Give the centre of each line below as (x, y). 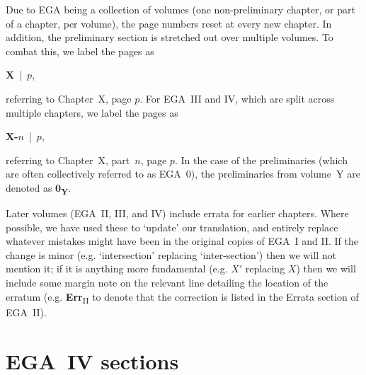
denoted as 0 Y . (39, 188)
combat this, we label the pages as (80, 51)
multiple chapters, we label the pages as (92, 112)
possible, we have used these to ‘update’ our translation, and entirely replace (172, 227)
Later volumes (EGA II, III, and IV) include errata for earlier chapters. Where (177, 213)
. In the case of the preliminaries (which (261, 160)
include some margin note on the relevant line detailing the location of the (167, 283)
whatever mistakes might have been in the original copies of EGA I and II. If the (182, 241)
